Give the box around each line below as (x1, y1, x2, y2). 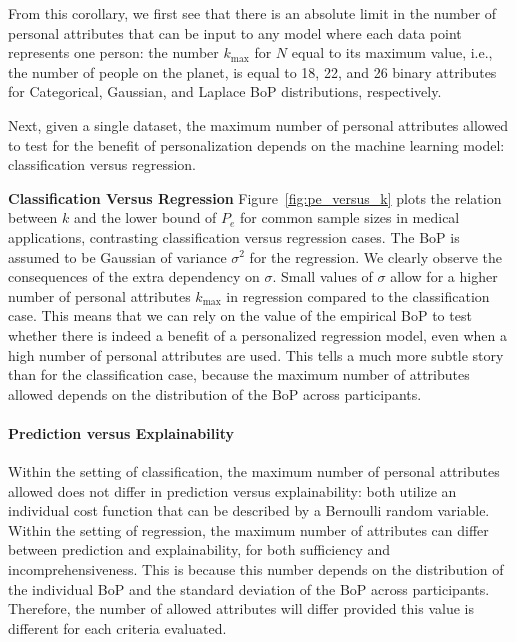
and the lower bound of (74, 207, 217, 228)
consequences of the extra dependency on (8, 266, 260, 287)
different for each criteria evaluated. (8, 617, 227, 638)
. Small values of (272, 266, 373, 287)
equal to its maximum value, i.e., (291, 42, 493, 63)
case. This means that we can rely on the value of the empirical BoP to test (8, 305, 472, 326)
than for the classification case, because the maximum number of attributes (8, 364, 470, 385)
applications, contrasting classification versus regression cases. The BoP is (8, 226, 460, 247)
